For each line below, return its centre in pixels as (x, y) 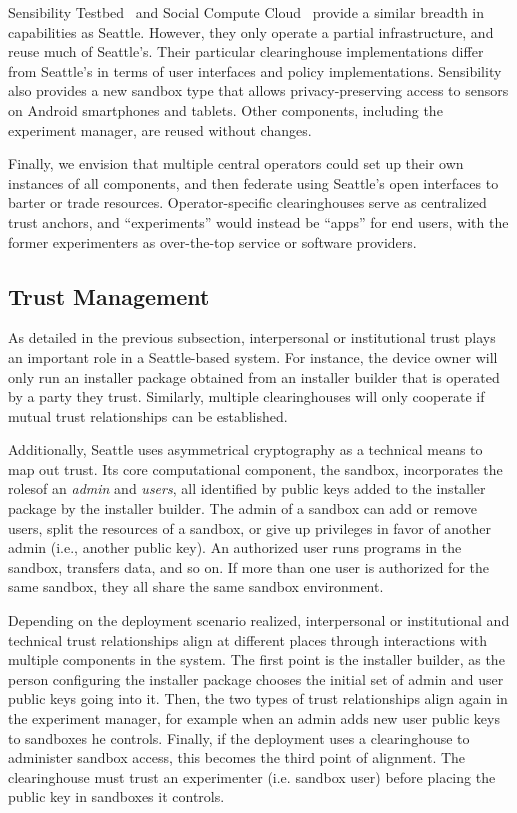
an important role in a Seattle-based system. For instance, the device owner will (253, 356)
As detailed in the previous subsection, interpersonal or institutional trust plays (252, 337)
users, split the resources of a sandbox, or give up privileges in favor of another (250, 527)
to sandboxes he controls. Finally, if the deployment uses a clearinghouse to (239, 737)
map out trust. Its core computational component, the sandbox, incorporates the (255, 468)
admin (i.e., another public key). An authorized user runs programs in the (235, 547)
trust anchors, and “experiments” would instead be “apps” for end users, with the (258, 221)
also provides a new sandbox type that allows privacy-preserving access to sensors (258, 90)
